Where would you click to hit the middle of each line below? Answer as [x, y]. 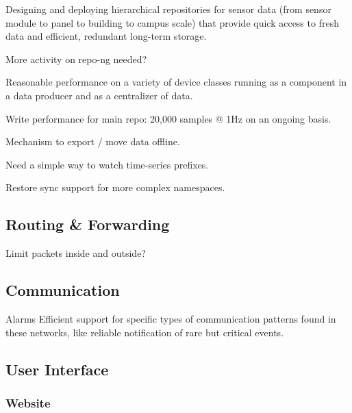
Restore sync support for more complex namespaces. [115, 187]
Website [28, 402]
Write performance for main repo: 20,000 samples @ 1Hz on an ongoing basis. [168, 118]
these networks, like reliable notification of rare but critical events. [145, 332]
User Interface [57, 369]
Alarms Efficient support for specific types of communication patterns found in [171, 318]
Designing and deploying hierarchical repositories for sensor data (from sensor [168, 9]
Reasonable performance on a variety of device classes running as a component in [176, 82]
